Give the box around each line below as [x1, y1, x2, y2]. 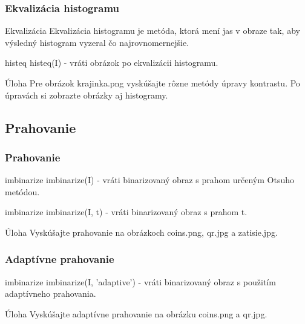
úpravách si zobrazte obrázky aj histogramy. [5, 88, 168, 101]
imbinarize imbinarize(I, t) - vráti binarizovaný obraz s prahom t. [5, 206, 248, 218]
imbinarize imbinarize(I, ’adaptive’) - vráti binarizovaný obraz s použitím [5, 275, 276, 288]
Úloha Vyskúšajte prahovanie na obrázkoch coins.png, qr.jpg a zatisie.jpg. [5, 225, 278, 238]
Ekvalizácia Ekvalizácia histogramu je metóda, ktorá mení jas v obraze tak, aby [5, 24, 300, 37]
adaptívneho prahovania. [5, 287, 96, 300]
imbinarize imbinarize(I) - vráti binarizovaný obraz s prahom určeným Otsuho [5, 173, 295, 186]
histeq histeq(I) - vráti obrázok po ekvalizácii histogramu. [5, 56, 218, 69]
